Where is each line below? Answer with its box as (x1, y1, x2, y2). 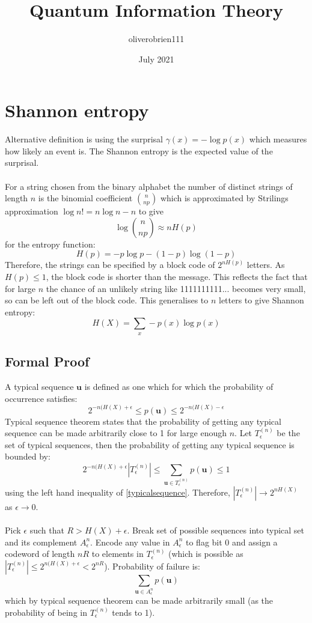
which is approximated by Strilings (160, 192, 289, 204)
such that (29, 524, 64, 536)
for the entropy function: (5, 237, 96, 250)
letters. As (246, 258, 285, 271)
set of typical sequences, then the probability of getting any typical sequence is (5, 438, 295, 451)
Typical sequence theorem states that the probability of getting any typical (5, 415, 281, 427)
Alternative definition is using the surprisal (5, 133, 163, 145)
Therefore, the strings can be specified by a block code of (5, 258, 215, 271)
